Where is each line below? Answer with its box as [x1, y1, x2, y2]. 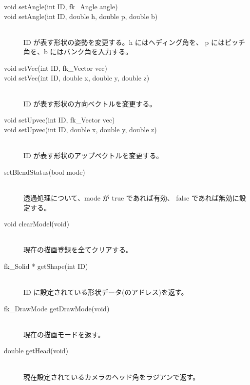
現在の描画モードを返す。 [23, 329, 105, 339]
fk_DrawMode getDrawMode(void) [4, 303, 110, 313]
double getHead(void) [4, 345, 68, 356]
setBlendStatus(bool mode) [4, 166, 85, 177]
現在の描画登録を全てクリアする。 [23, 244, 133, 255]
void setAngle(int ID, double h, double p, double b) [4, 11, 158, 21]
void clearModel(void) [4, 219, 69, 229]
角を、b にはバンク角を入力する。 [23, 46, 133, 57]
